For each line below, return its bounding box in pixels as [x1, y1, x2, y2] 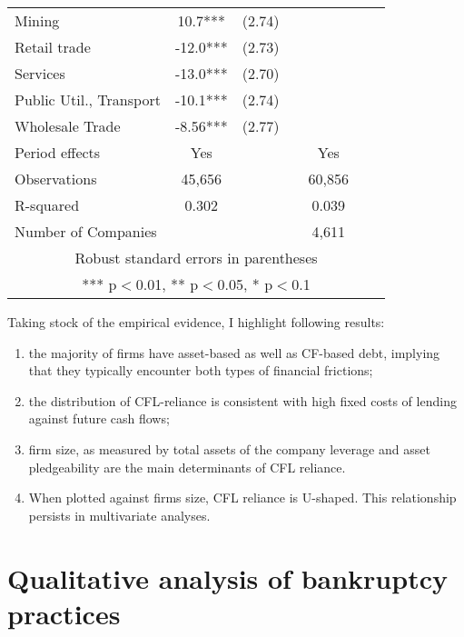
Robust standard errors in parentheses [74, 247, 318, 268]
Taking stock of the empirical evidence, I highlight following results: [7, 313, 385, 331]
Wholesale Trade [15, 115, 121, 136]
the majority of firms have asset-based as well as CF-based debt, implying [28, 343, 440, 362]
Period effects [15, 142, 101, 163]
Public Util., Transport [15, 89, 161, 110]
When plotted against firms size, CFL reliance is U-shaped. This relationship [28, 488, 457, 507]
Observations [15, 168, 97, 189]
